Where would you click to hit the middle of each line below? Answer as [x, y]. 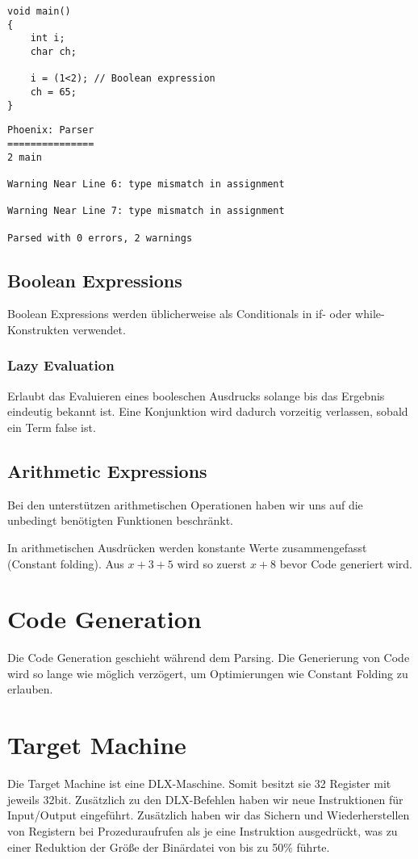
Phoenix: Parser [51, 130]
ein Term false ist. [52, 427]
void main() [39, 11]
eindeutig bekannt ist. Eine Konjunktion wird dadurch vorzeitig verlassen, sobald [208, 411]
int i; [48, 38]
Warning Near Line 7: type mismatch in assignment [146, 211]
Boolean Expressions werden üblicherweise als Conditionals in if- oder [180, 314]
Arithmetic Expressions [107, 470]
